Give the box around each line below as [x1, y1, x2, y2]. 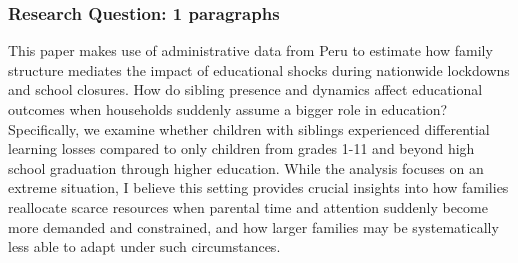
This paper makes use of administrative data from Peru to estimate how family [8, 40, 493, 61]
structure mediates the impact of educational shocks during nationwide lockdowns [8, 59, 510, 80]
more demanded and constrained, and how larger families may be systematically [8, 216, 499, 237]
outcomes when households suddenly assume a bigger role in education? [8, 99, 448, 119]
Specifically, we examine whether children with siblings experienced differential [8, 118, 490, 139]
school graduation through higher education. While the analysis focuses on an [8, 157, 484, 178]
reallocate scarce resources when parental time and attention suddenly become [8, 196, 488, 217]
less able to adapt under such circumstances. [8, 236, 281, 257]
